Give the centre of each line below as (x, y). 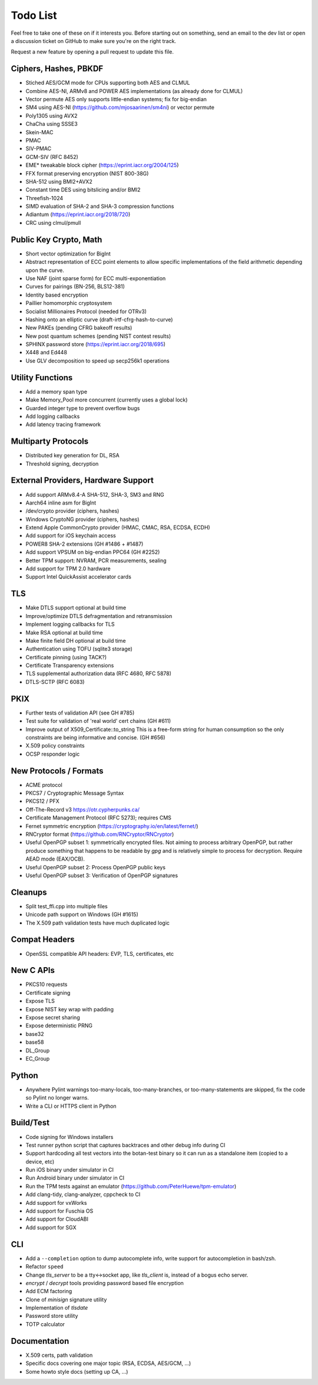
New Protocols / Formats (57, 771)
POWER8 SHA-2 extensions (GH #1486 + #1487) (85, 544)
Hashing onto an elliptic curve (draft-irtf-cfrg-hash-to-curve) (99, 319)
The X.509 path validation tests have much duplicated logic (98, 923)
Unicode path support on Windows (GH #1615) (82, 915)
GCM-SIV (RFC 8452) (52, 157)
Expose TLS (40, 1001)
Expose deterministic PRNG (59, 1026)
